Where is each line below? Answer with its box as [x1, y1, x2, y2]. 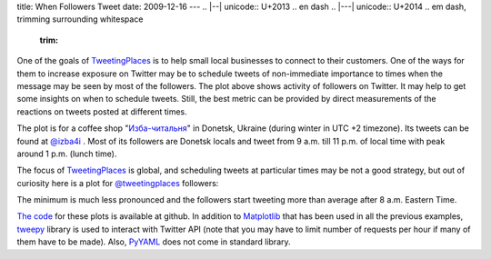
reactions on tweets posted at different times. [16, 105, 188, 117]
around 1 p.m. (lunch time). [16, 148, 117, 159]
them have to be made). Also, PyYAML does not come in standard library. [16, 236, 291, 247]
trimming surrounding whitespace [16, 14, 144, 25]
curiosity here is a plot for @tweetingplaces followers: [16, 177, 219, 188]
